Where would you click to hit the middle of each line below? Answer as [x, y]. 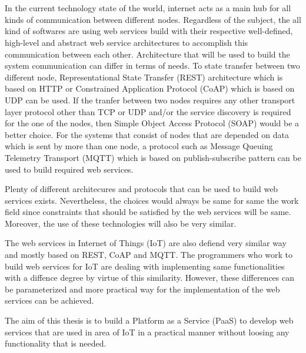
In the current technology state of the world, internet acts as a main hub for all [148, 8]
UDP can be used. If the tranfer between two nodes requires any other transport [150, 100]
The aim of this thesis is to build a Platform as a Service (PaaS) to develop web [149, 320]
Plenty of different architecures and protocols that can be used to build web [142, 189]
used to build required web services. [69, 169]
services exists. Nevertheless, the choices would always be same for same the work [152, 200]
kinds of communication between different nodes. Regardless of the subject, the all [153, 19]
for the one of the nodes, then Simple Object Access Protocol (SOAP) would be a [152, 123]
